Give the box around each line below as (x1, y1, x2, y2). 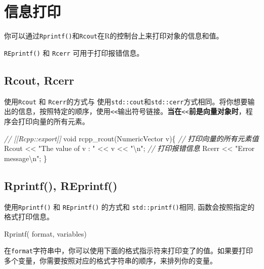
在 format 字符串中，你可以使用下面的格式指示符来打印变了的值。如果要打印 (4, 245, 253, 256)
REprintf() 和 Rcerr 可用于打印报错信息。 (4, 47, 144, 58)
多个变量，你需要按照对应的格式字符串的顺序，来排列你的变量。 (4, 255, 217, 266)
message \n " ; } (4, 152, 47, 163)
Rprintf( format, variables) (4, 228, 87, 239)
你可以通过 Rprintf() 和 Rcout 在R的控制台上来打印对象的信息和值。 (4, 30, 223, 41)
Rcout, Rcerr (4, 72, 74, 88)
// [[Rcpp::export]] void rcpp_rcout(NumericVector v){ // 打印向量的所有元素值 (4, 133, 259, 143)
